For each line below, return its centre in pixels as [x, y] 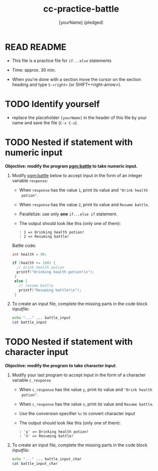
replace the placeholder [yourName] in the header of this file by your [79, 117]
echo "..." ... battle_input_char [47, 459]
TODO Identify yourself [52, 104]
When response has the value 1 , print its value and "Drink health [84, 190]
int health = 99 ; [29, 254]
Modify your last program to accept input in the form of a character [79, 375]
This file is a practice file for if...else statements [62, 60]
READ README [36, 47]
